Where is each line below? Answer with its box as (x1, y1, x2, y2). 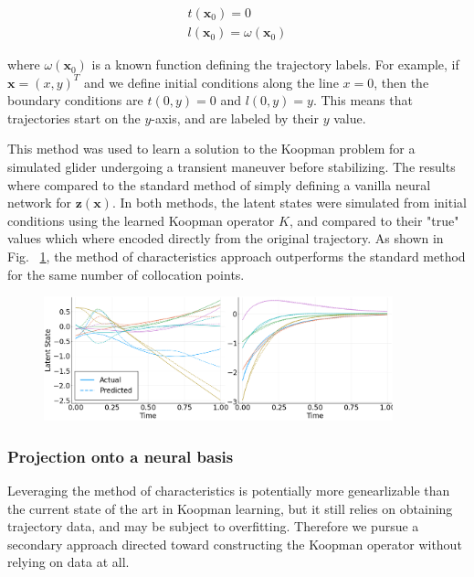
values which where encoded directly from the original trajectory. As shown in (7, 229, 444, 248)
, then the (374, 72, 429, 91)
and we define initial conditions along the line (83, 72, 339, 91)
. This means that (312, 91, 413, 110)
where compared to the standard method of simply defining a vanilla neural (7, 175, 431, 194)
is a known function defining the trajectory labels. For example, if (91, 55, 459, 74)
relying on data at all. (7, 552, 130, 572)
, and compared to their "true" (289, 210, 459, 230)
